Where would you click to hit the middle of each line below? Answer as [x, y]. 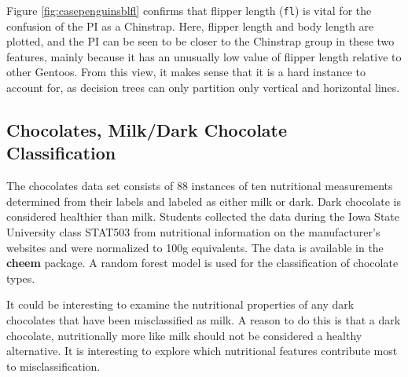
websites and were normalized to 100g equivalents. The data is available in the [195, 247]
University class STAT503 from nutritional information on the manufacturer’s [193, 232]
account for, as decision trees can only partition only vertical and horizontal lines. [203, 88]
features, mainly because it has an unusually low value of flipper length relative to [204, 56]
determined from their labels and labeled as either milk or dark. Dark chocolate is [204, 201]
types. [21, 278]
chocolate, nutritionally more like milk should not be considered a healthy [184, 335]
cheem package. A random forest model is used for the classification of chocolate [202, 263]
